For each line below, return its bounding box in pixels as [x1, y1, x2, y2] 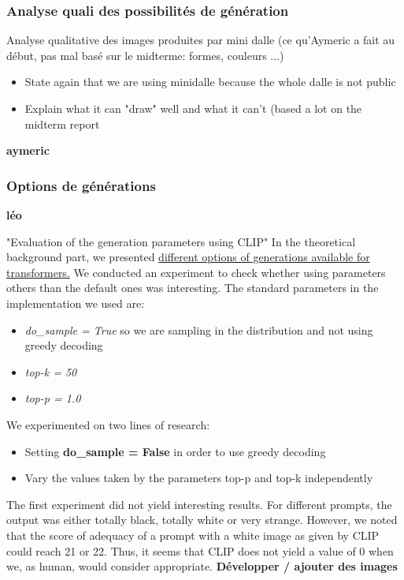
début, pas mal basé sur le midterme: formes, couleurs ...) [6, 47, 284, 63]
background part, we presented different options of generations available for [6, 249, 370, 265]
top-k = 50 [24, 363, 77, 380]
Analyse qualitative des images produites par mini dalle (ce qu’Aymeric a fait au [6, 32, 395, 48]
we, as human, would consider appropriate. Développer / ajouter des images [6, 558, 398, 574]
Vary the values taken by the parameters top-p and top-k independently [24, 470, 373, 486]
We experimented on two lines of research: [6, 416, 210, 432]
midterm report [24, 115, 100, 132]
